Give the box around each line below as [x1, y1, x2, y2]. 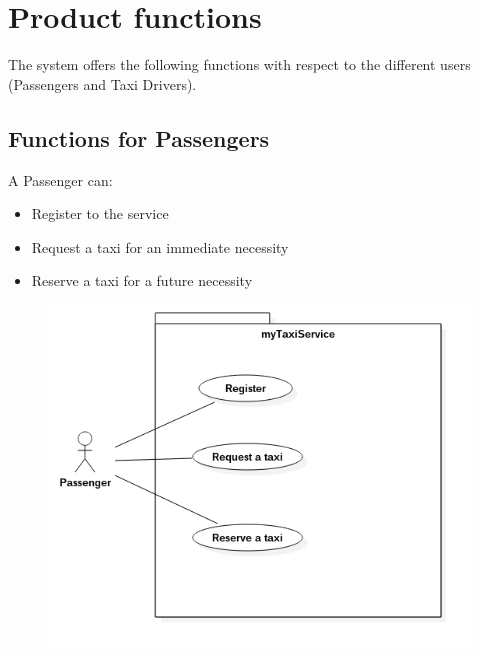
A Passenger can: [8, 169, 113, 190]
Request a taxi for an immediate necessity [31, 236, 289, 257]
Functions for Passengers [8, 122, 270, 153]
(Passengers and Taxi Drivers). [8, 73, 197, 94]
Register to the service [31, 203, 169, 224]
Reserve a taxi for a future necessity [31, 270, 253, 291]
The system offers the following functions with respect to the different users [8, 54, 471, 75]
